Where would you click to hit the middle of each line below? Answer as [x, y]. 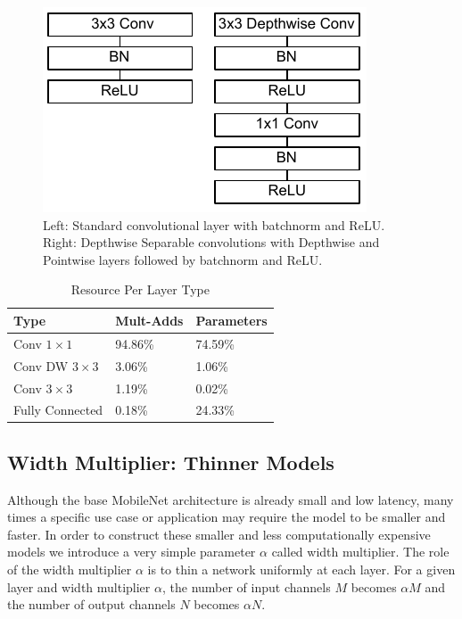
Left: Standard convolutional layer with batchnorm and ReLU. [214, 224]
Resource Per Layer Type [140, 289]
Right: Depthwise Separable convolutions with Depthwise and [211, 242]
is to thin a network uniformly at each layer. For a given [301, 569]
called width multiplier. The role [360, 552]
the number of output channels [91, 604]
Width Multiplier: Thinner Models [171, 462]
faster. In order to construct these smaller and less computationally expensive [219, 534]
